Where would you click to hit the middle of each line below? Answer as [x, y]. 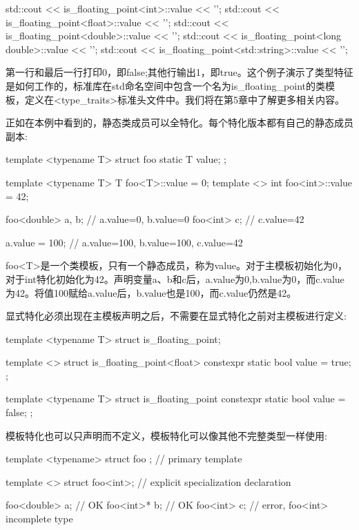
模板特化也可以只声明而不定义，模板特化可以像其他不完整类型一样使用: [166, 435]
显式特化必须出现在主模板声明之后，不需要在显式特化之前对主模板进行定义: [176, 316]
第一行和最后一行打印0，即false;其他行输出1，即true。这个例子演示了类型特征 [179, 72]
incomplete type [39, 519]
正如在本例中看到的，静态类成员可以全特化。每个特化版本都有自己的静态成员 [179, 122]
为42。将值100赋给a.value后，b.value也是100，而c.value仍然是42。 [151, 292]
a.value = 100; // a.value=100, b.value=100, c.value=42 [124, 242]
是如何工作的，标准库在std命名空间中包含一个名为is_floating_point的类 [165, 85]
